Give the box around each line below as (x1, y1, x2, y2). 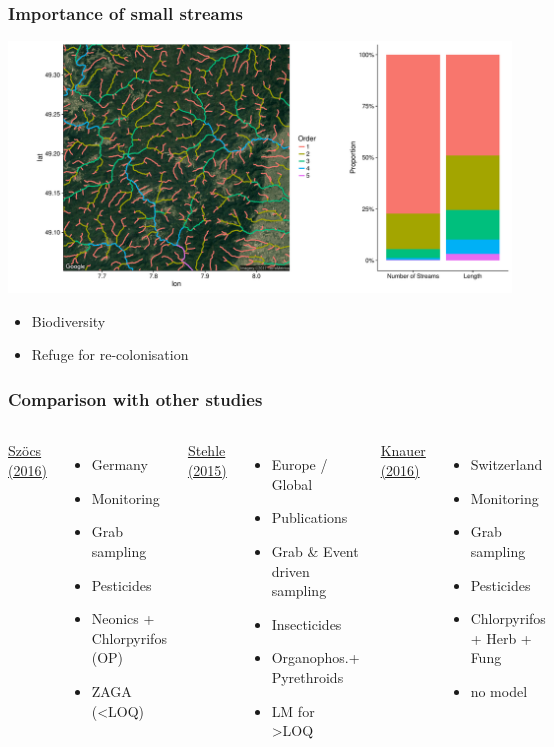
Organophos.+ (271, 647, 360, 668)
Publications (271, 507, 348, 528)
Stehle (187, 440, 226, 461)
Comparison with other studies (8, 386, 263, 411)
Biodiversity (31, 310, 106, 331)
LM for (271, 700, 315, 721)
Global (271, 473, 313, 494)
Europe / (271, 454, 328, 475)
